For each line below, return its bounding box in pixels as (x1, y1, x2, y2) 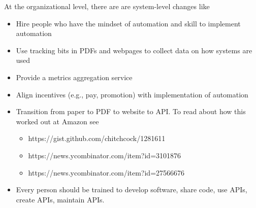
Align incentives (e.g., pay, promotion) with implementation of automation (16, 89, 248, 99)
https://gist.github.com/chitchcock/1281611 (28, 133, 166, 144)
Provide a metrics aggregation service (16, 72, 133, 82)
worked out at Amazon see (16, 116, 99, 126)
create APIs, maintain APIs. (16, 194, 105, 204)
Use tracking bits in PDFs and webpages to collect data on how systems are (16, 45, 252, 55)
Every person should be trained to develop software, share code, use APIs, (16, 184, 247, 195)
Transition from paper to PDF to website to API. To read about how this (16, 106, 246, 117)
